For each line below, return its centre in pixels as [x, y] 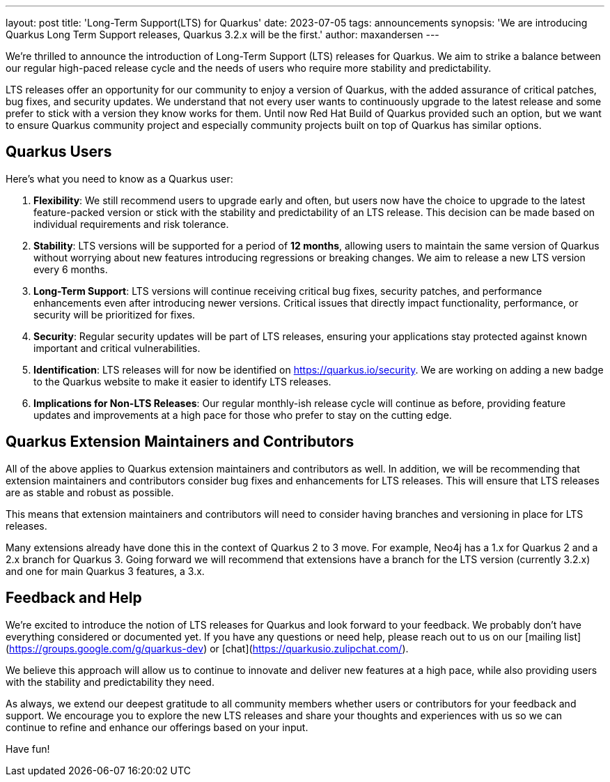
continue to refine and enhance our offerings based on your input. [157, 727]
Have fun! [28, 749]
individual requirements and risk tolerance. [131, 224]
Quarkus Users [59, 152]
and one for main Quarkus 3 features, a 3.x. [105, 571]
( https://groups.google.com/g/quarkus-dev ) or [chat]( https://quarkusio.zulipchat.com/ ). [207, 648]
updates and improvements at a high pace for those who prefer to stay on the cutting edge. [243, 415]
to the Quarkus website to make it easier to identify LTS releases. [182, 381]
